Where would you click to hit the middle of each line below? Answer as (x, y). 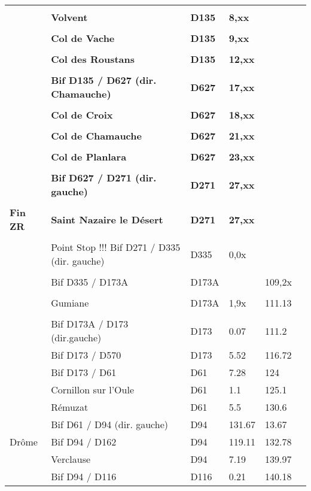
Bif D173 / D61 (84, 372)
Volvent (69, 17)
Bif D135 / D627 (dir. (104, 80)
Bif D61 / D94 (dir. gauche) (109, 424)
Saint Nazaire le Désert (107, 219)
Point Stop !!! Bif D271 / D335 (116, 247)
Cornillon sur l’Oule (93, 390)
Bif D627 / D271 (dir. (104, 178)
